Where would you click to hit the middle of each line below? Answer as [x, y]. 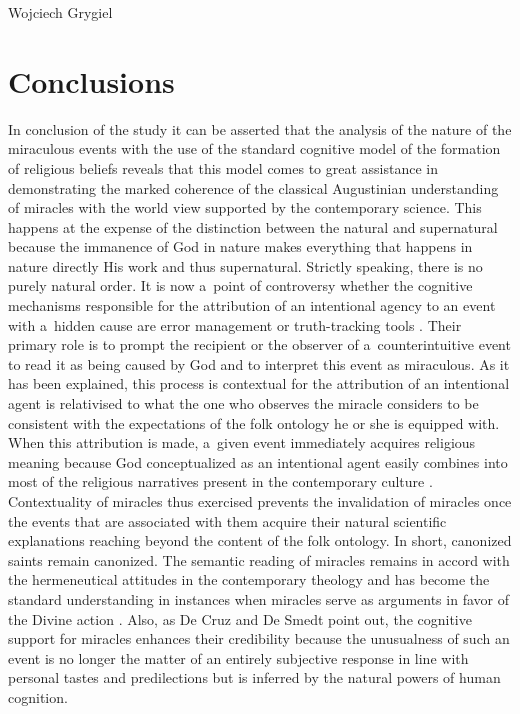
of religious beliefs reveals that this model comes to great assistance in [223, 167]
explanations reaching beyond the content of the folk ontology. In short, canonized [260, 540]
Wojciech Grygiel [60, 12]
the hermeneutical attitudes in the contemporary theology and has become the [249, 579]
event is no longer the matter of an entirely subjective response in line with [238, 657]
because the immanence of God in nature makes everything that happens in [240, 246]
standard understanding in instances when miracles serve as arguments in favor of [258, 598]
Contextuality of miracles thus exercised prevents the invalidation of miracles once [260, 501]
